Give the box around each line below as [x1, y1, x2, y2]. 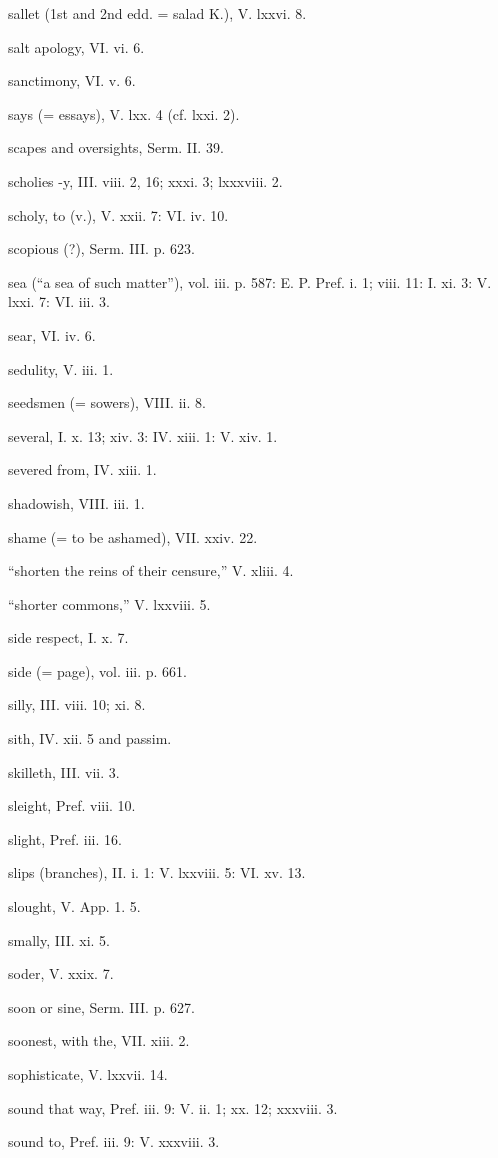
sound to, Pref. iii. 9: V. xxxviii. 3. [8, 1131, 220, 1152]
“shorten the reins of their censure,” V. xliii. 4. [8, 560, 294, 581]
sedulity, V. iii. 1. [8, 358, 114, 379]
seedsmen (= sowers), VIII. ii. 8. [8, 392, 206, 413]
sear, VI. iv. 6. [8, 324, 96, 345]
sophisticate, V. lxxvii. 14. [8, 1064, 168, 1084]
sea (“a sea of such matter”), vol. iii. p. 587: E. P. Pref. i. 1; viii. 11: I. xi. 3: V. [8, 271, 492, 292]
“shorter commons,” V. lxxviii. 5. [8, 593, 211, 614]
